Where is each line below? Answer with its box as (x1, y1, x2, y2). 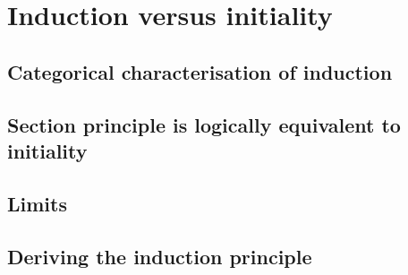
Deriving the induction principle (7, 242, 312, 270)
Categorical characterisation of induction (7, 57, 393, 85)
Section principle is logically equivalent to (7, 110, 401, 138)
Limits (7, 189, 67, 217)
